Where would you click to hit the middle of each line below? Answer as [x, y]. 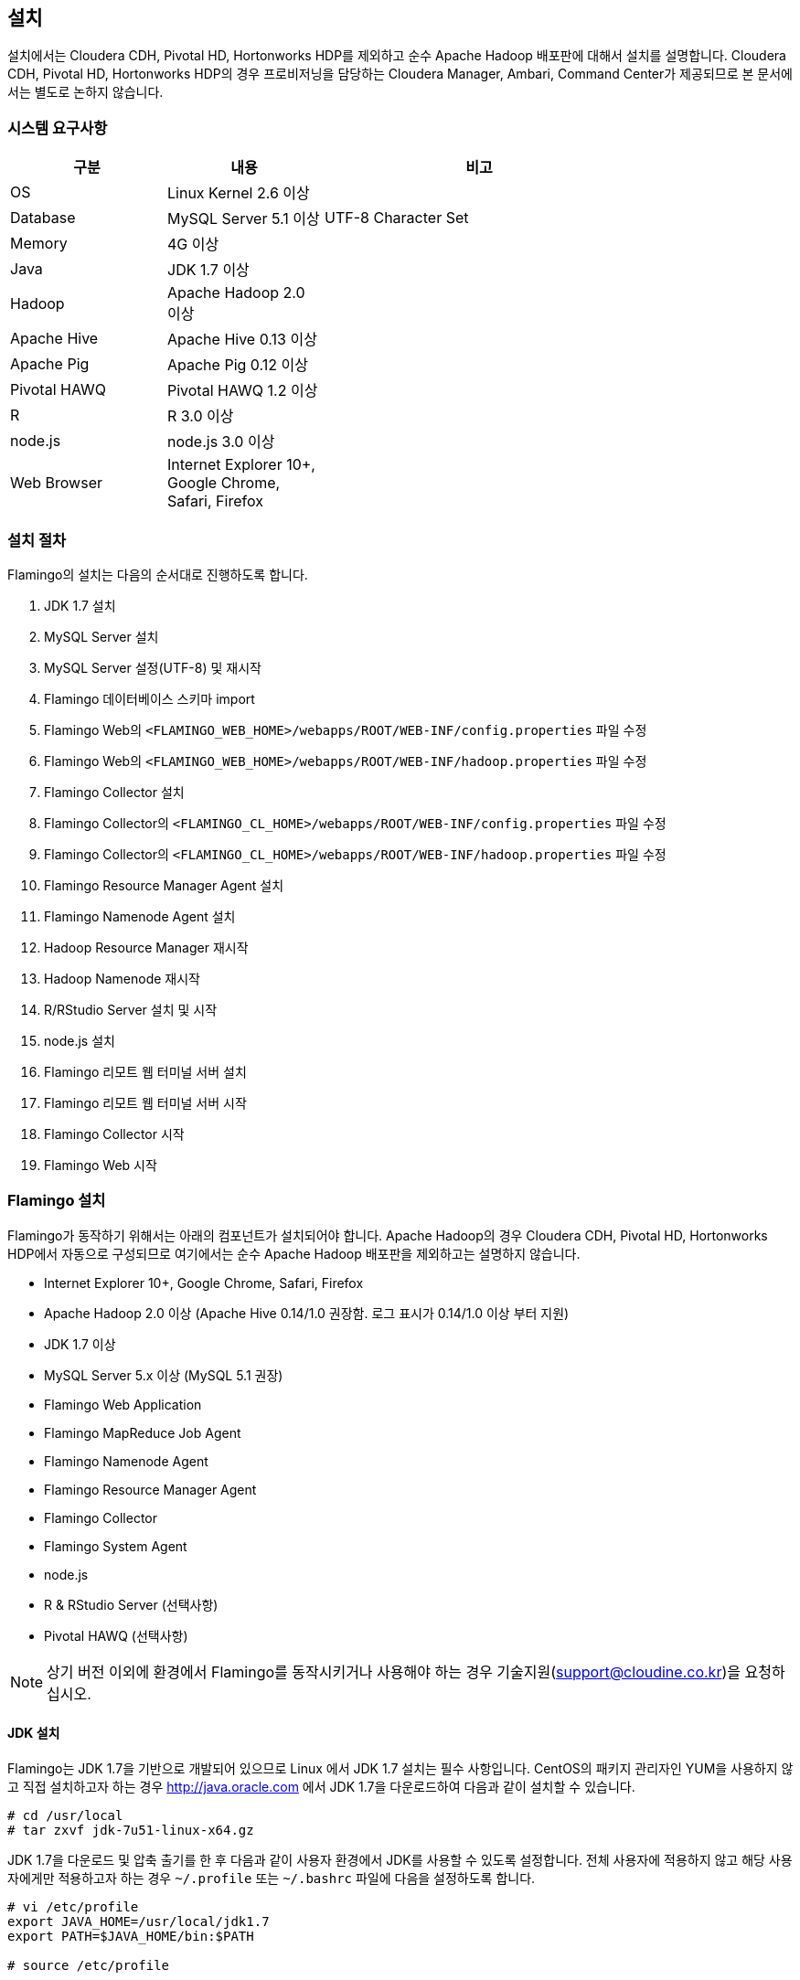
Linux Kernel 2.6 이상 [239, 193]
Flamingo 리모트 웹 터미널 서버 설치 [145, 1071]
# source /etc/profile [89, 1965]
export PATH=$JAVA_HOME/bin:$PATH [131, 1936]
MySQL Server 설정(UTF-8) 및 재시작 [153, 667]
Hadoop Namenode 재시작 [122, 978]
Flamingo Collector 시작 [114, 1134]
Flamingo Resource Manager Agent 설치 [164, 885]
